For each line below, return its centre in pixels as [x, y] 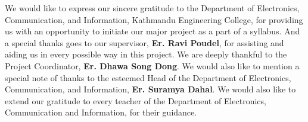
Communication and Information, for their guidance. [101, 112]
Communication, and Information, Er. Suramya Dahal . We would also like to [150, 89]
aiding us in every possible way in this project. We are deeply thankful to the [146, 54]
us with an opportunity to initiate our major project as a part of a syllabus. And [153, 31]
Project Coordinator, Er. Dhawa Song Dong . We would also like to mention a [152, 65]
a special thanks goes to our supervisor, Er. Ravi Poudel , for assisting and [144, 42]
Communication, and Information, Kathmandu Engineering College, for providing [154, 19]
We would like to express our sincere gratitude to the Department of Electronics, [152, 8]
